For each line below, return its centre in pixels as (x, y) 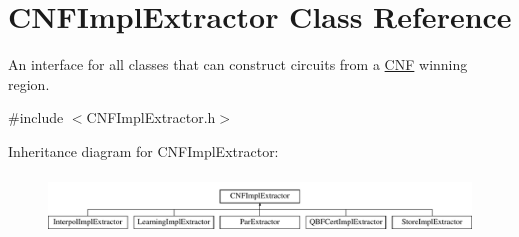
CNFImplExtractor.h (151, 117)
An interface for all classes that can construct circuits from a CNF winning (238, 64)
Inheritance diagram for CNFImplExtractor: (143, 150)
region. (29, 83)
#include (36, 117)
